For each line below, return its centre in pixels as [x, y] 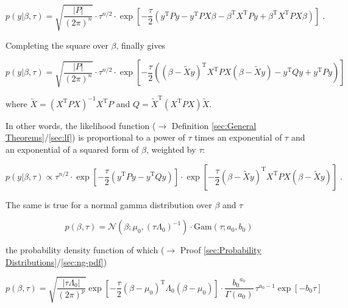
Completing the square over [57, 45]
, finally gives [141, 45]
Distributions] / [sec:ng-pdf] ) [56, 261]
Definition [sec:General [214, 125]
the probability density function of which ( [85, 250]
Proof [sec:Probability [221, 250]
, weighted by [171, 149]
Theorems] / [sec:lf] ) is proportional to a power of [95, 137]
